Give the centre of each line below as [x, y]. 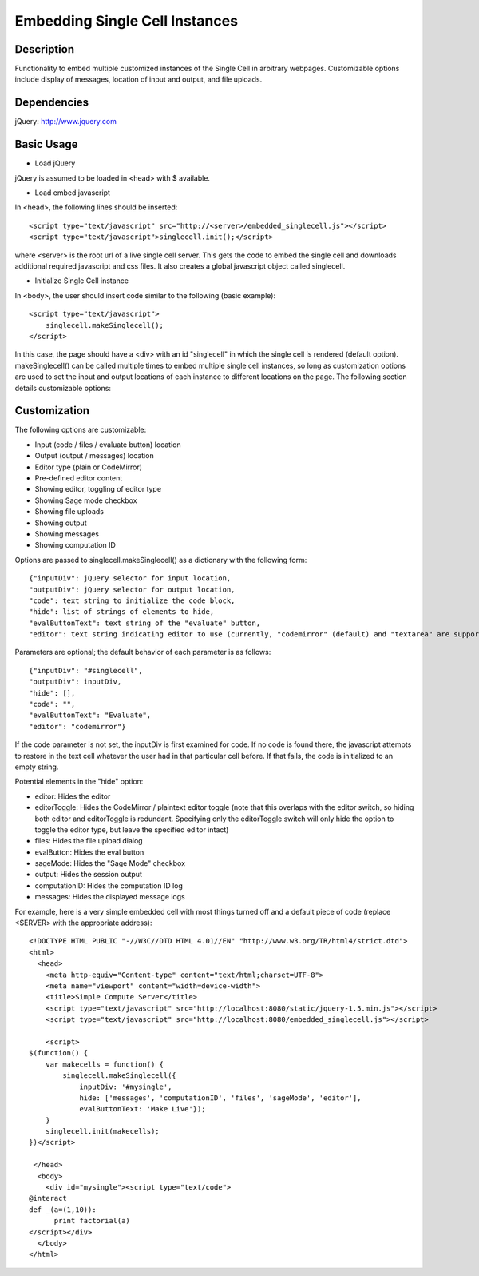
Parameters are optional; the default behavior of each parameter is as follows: [143, 652]
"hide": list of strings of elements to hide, [122, 612]
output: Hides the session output [89, 875]
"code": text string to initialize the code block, [132, 600]
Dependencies [52, 103]
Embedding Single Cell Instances [127, 21]
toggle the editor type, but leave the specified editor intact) [132, 829]
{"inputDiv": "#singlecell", [86, 670]
